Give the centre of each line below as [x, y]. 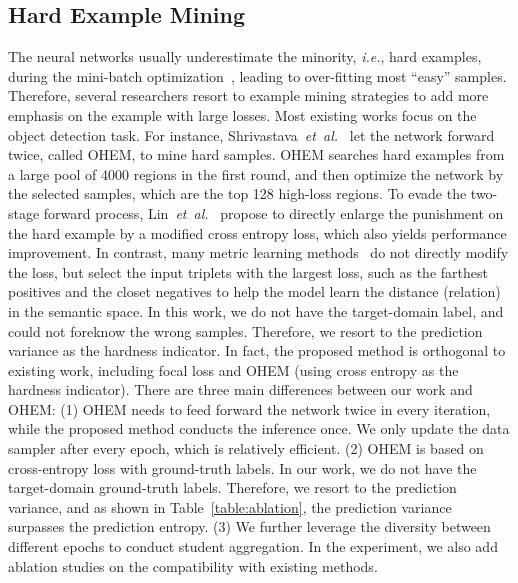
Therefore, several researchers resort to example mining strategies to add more [248, 95]
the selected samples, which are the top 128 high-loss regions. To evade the [237, 193]
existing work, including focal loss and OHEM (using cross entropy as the [233, 369]
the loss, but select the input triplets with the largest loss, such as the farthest [248, 271]
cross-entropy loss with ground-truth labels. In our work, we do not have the [242, 467]
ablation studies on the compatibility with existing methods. [193, 565]
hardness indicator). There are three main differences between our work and [240, 389]
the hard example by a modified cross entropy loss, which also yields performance [257, 232]
